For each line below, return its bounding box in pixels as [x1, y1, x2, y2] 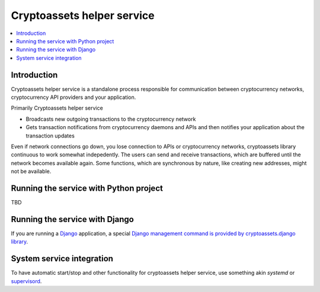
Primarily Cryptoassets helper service [11, 104, 103, 112]
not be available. [11, 168, 52, 175]
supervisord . [11, 277, 42, 284]
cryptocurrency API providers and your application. [11, 94, 136, 101]
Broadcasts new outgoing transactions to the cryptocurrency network [25, 115, 196, 123]
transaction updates [25, 132, 75, 139]
